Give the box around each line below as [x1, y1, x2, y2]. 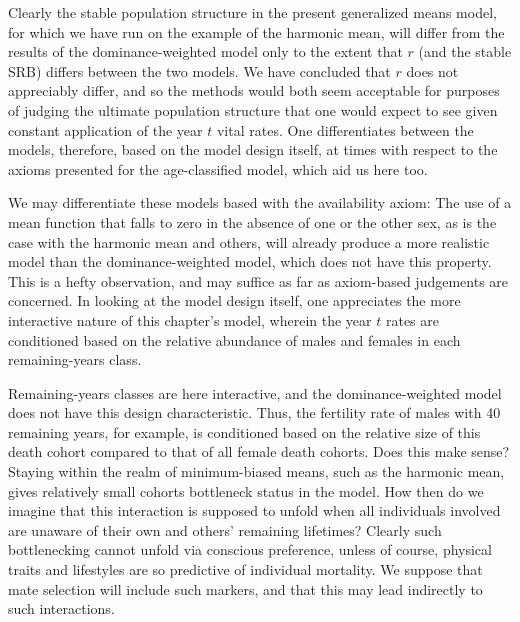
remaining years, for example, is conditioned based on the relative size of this [8, 421, 481, 442]
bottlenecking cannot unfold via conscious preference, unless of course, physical [8, 539, 492, 560]
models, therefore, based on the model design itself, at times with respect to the [8, 139, 498, 160]
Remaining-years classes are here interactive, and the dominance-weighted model [8, 382, 502, 403]
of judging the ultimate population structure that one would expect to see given [8, 99, 498, 120]
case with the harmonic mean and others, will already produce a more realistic [8, 231, 490, 252]
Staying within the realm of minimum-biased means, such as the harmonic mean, [8, 461, 505, 482]
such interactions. [8, 598, 115, 619]
